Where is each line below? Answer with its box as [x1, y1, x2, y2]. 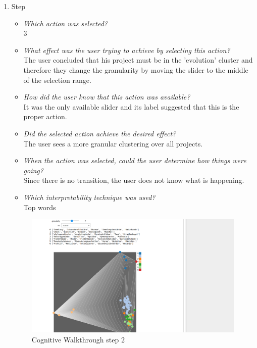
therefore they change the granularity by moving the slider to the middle [23, 64, 248, 75]
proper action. [23, 111, 67, 122]
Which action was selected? [23, 18, 108, 28]
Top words [23, 202, 56, 212]
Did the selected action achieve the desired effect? [23, 128, 176, 138]
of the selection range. [23, 74, 91, 85]
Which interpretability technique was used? [23, 191, 156, 202]
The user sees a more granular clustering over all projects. [23, 138, 203, 148]
